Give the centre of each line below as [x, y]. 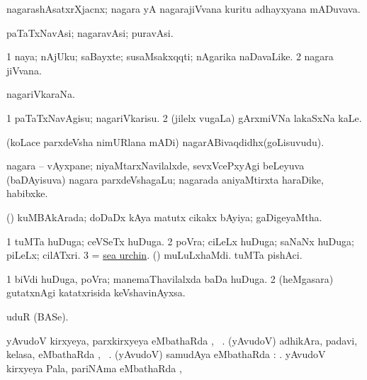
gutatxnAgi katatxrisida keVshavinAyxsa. [96, 292]
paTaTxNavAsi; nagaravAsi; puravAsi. [90, 32]
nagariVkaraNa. [41, 94]
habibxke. [27, 193]
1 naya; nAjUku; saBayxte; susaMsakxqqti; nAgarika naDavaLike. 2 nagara [170, 56]
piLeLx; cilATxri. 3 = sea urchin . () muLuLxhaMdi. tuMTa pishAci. [154, 255]
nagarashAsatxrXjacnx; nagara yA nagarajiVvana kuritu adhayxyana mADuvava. [183, 9]
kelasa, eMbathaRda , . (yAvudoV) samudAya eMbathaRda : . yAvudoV [166, 354]
